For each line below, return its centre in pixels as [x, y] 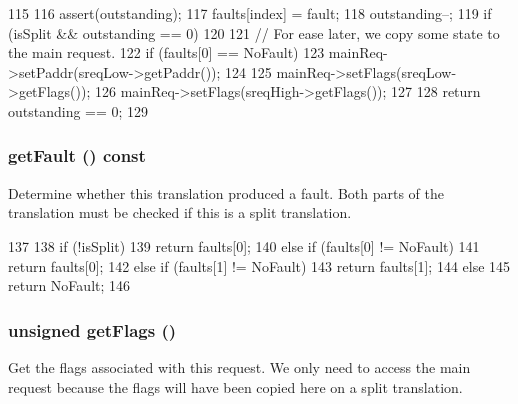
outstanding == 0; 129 [78, 110]
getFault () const [77, 155]
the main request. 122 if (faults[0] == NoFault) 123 [166, 52]
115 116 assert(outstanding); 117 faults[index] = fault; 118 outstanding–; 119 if [250, 13]
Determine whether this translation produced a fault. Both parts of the [226, 192]
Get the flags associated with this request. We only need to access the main [239, 366]
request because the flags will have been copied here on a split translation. [235, 386]
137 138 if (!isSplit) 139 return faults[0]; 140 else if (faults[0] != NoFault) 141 [244, 245]
